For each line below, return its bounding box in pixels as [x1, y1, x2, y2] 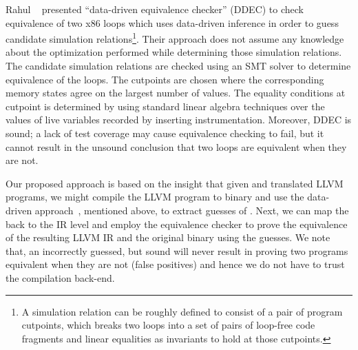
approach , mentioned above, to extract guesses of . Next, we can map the [34, 203, 349, 217]
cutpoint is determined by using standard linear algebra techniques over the [6, 99, 325, 113]
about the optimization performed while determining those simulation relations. [6, 45, 342, 59]
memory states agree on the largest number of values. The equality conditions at [6, 85, 346, 100]
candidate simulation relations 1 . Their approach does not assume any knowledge [6, 30, 344, 45]
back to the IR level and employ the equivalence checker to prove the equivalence [6, 216, 348, 231]
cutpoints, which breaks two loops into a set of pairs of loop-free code [21, 318, 315, 332]
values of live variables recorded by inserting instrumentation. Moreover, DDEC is [6, 112, 352, 127]
